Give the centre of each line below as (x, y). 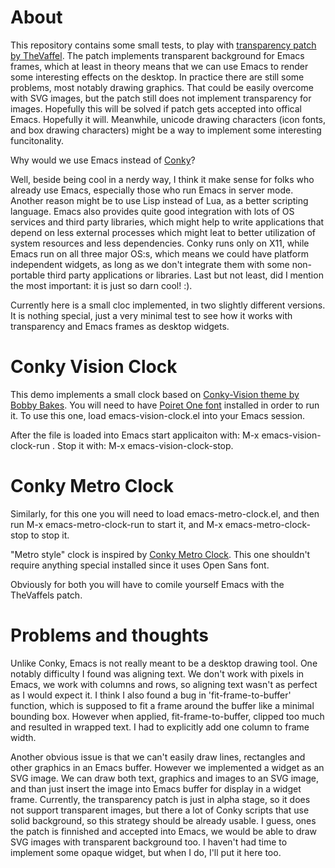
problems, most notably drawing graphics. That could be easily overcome (162, 87)
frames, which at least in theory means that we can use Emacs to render (159, 66)
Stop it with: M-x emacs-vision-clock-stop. (145, 445)
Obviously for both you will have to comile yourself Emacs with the (147, 584)
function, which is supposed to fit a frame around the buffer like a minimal (162, 705)
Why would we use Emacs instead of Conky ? (103, 160)
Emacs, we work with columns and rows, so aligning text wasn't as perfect (164, 684)
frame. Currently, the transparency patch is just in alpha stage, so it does (160, 799)
